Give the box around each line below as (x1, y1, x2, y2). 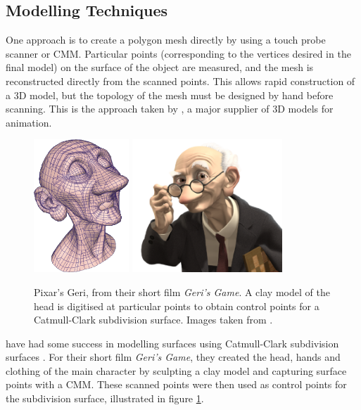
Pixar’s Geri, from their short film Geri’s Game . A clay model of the (34, 284, 330, 299)
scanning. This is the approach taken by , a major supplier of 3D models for (6, 101, 334, 116)
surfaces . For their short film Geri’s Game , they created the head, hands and (6, 350, 341, 364)
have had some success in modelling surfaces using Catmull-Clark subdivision (6, 335, 339, 350)
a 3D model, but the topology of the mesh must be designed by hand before (6, 87, 334, 102)
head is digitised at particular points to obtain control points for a (34, 298, 319, 313)
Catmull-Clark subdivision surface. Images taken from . (34, 312, 273, 327)
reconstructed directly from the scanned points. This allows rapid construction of (6, 73, 355, 88)
